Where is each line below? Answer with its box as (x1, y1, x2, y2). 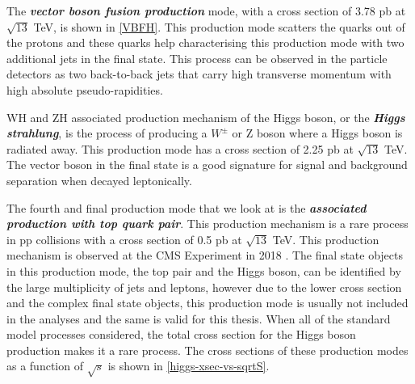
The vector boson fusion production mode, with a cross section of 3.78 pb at (6, 2, 406, 19)
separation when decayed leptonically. (6, 171, 192, 188)
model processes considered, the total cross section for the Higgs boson (6, 326, 356, 343)
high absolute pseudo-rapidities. (6, 81, 163, 98)
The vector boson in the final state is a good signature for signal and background (6, 156, 408, 173)
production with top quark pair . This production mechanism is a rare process (6, 215, 409, 232)
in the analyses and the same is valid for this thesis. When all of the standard (6, 310, 391, 327)
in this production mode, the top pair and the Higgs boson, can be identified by (6, 262, 401, 279)
